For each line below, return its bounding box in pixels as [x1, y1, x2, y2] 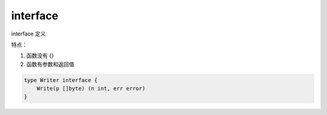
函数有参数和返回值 [26, 60, 74, 67]
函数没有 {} [26, 52, 54, 60]
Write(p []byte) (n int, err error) [36, 85, 145, 92]
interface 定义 [11, 30, 46, 37]
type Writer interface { [24, 76, 98, 84]
